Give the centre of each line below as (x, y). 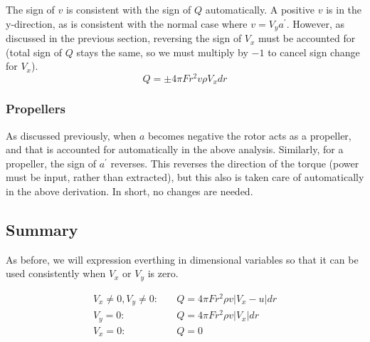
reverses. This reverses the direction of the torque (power (235, 163)
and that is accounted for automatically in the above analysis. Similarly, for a (175, 149)
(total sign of (34, 52)
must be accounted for (307, 38)
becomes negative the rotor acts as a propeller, (249, 135)
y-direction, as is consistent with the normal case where (127, 23)
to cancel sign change (314, 52)
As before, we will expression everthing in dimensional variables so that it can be (182, 259)
